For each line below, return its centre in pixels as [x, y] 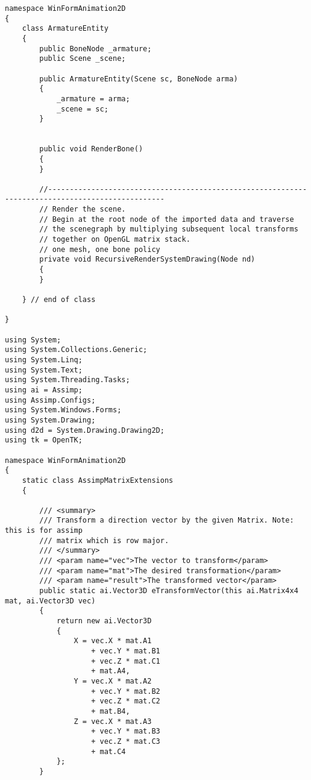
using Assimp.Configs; [50, 400]
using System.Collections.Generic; [76, 350]
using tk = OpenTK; [44, 440]
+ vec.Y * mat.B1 [126, 651]
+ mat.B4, [111, 711]
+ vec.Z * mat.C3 [126, 741]
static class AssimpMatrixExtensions [98, 480]
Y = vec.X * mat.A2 [113, 681]
